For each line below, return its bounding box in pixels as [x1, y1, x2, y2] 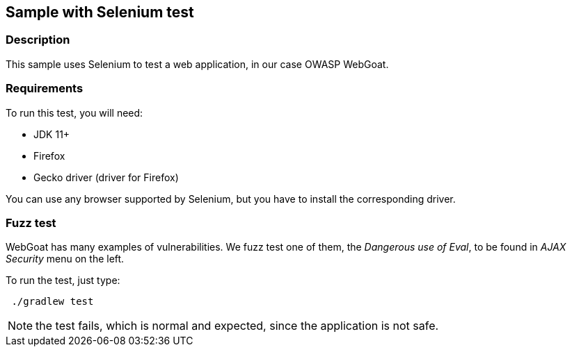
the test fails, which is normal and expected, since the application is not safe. [35, 319, 439, 333]
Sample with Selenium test [6, 3, 194, 21]
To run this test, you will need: [6, 106, 143, 119]
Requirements [6, 81, 84, 96]
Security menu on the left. [6, 253, 125, 265]
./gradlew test [11, 296, 94, 308]
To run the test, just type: [6, 274, 120, 287]
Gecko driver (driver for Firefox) [33, 171, 179, 183]
